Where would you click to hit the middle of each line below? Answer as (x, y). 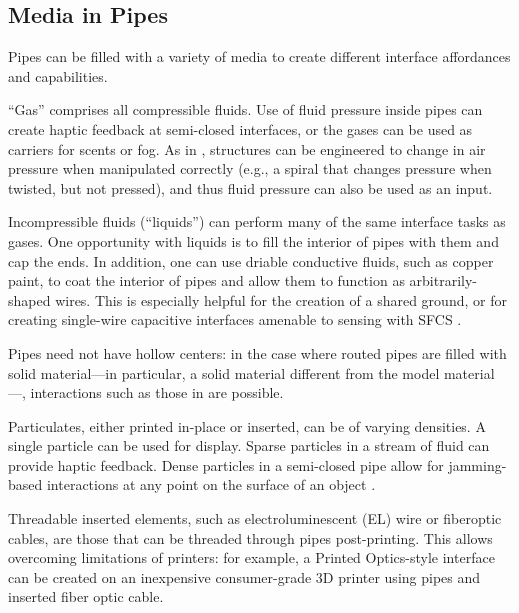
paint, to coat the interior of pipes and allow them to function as (206, 280)
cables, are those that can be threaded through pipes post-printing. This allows (250, 537)
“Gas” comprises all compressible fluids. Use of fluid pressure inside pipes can (245, 109)
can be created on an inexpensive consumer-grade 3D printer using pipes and (244, 576)
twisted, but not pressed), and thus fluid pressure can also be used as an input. (250, 187)
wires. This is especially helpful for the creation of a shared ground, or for (281, 299)
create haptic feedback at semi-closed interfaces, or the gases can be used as (240, 128)
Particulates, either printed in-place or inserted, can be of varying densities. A (247, 425)
